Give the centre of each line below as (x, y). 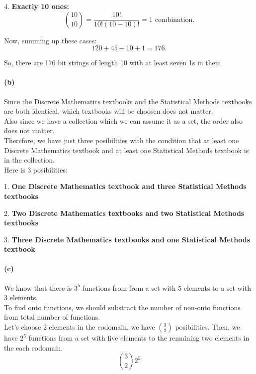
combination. (175, 20)
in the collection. (29, 160)
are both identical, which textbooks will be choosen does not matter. (109, 111)
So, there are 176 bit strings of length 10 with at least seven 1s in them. (114, 63)
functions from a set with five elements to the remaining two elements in (139, 338)
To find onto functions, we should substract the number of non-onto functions (122, 307)
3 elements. (21, 297)
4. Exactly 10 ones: (37, 6)
